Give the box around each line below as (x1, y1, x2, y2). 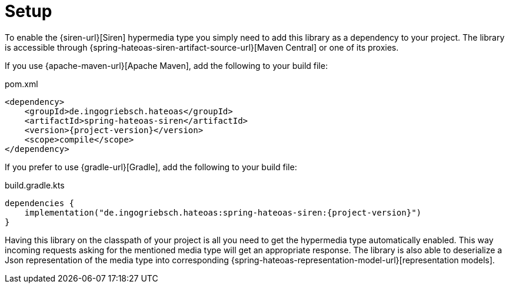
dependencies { (5, 198, 75, 208)
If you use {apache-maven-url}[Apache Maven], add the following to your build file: (5, 60, 328, 71)
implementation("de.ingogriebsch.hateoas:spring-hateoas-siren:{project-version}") (24, 207, 422, 217)
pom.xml (5, 78, 38, 89)
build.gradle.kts (5, 180, 65, 190)
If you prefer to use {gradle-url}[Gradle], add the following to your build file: (5, 161, 297, 172)
